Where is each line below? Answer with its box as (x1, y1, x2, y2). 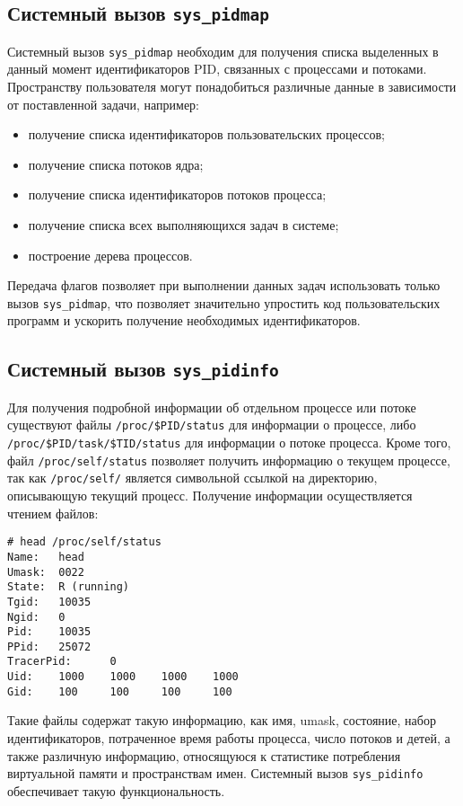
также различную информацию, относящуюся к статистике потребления (7, 746, 401, 765)
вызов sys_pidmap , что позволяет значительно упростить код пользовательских (7, 293, 441, 312)
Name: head (7, 550, 84, 563)
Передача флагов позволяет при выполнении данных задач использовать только (7, 276, 441, 295)
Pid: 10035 (7, 625, 92, 639)
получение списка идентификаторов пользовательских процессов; (28, 125, 385, 144)
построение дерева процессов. (28, 245, 193, 264)
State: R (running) (7, 580, 130, 594)
